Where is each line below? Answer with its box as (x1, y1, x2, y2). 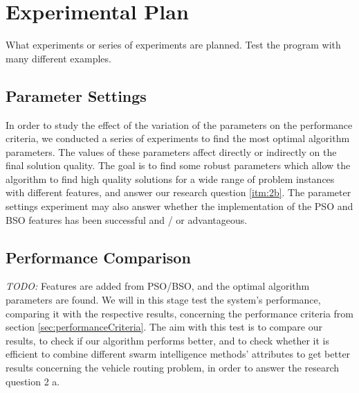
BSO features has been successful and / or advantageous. (6, 212, 248, 227)
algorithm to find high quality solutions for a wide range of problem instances (6, 171, 335, 186)
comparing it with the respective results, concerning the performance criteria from (6, 306, 354, 320)
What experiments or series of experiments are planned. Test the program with (6, 37, 341, 52)
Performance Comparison (6, 246, 191, 268)
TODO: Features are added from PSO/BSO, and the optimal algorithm (6, 279, 310, 293)
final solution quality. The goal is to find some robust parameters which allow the (6, 158, 351, 173)
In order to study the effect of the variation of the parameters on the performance (6, 117, 353, 132)
